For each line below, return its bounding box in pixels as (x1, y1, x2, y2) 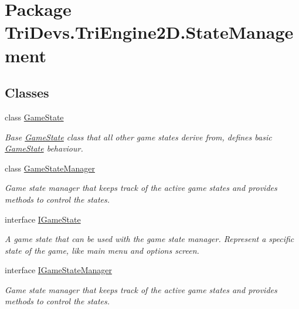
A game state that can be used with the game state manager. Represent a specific (5, 233, 294, 245)
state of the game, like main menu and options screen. (5, 244, 199, 256)
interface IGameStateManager (5, 264, 112, 276)
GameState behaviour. (5, 142, 83, 154)
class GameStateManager (5, 162, 95, 174)
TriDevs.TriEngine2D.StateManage (5, 20, 294, 44)
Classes (5, 83, 49, 102)
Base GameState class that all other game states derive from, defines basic (5, 130, 272, 143)
